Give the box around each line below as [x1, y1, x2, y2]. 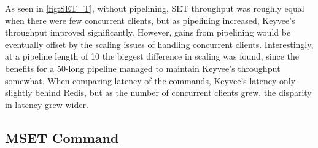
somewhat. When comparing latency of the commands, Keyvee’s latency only [5, 74, 296, 87]
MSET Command [5, 128, 119, 147]
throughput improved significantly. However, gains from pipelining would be [5, 26, 291, 39]
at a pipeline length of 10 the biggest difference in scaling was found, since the [5, 50, 300, 63]
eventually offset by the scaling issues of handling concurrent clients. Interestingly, [5, 37, 314, 50]
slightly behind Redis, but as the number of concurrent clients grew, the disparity [5, 86, 312, 99]
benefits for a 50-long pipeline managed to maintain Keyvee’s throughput [5, 61, 281, 74]
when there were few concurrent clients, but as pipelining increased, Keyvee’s [5, 14, 295, 26]
